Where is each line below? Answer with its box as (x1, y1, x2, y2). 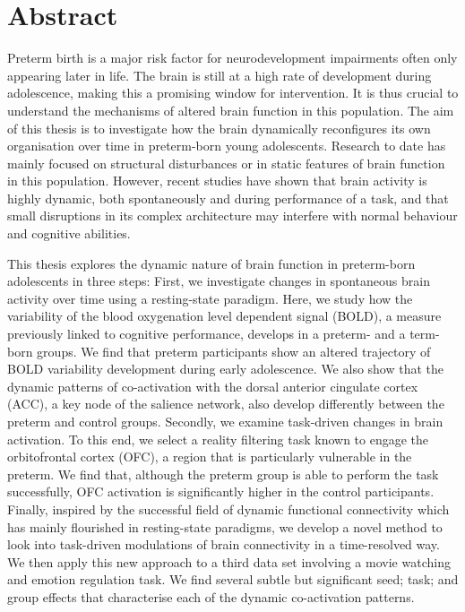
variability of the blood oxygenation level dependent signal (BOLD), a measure (7, 306, 442, 325)
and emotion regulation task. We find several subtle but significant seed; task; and (7, 570, 459, 589)
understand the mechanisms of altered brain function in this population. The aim (7, 100, 454, 119)
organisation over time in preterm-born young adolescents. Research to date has (7, 136, 446, 155)
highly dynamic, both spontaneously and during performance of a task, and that (7, 188, 449, 207)
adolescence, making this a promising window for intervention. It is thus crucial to (7, 83, 459, 102)
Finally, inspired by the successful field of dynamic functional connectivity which (7, 499, 450, 518)
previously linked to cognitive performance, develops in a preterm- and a (7, 324, 406, 343)
